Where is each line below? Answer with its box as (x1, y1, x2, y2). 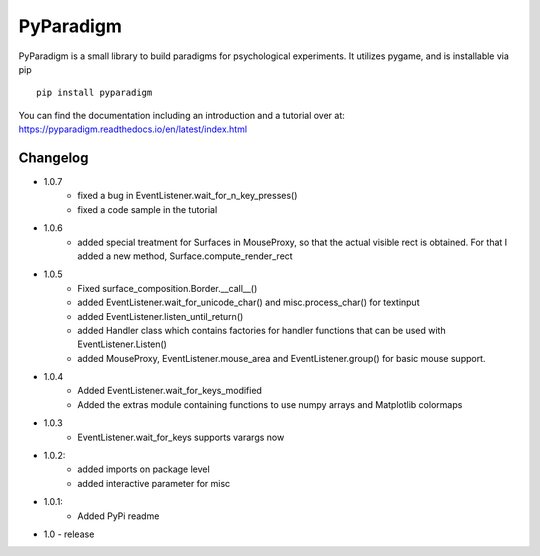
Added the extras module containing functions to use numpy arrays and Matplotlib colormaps (77, 398, 463, 410)
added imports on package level (77, 463, 210, 475)
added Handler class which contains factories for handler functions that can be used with (77, 324, 446, 336)
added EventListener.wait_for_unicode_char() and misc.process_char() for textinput (77, 296, 420, 309)
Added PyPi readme (77, 510, 160, 522)
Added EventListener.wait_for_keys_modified (77, 385, 262, 397)
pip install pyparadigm (36, 87, 153, 99)
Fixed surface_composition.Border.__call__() (77, 282, 258, 294)
